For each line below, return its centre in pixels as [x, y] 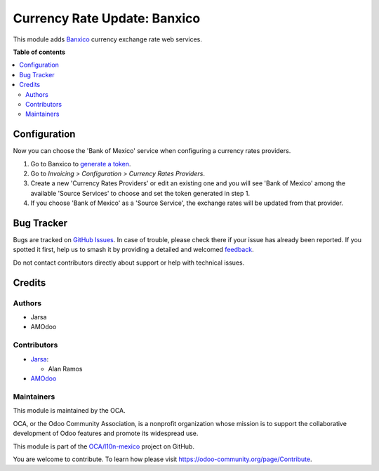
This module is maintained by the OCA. [69, 411]
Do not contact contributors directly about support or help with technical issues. [129, 263]
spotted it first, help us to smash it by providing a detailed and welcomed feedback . [133, 250]
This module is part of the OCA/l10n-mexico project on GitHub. [104, 446]
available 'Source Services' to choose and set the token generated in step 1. [140, 193]
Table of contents [39, 52]
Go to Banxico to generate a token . [81, 164]
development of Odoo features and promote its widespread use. [106, 433]
